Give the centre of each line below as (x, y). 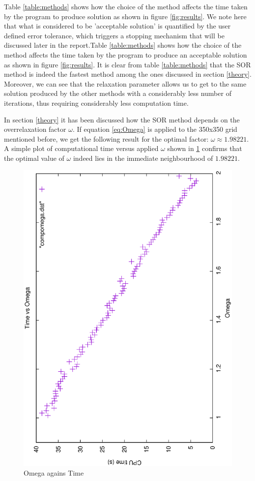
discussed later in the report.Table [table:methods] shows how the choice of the (123, 45)
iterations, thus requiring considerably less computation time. (96, 103)
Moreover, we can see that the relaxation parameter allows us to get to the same (125, 83)
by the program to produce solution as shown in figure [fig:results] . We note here (125, 16)
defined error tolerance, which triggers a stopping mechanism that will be (114, 35)
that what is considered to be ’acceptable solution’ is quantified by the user (117, 26)
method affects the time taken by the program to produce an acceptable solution (126, 54)
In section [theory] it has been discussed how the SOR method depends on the (122, 119)
